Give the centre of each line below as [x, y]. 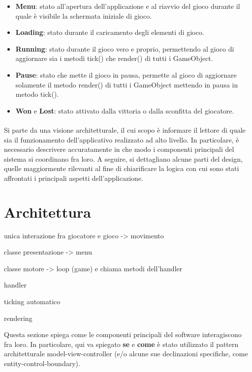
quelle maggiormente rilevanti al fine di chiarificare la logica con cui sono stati [122, 168]
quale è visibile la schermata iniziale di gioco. [84, 15]
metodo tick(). [37, 94]
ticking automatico [32, 301]
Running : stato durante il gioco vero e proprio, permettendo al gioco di [125, 48]
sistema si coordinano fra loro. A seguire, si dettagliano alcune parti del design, [123, 158]
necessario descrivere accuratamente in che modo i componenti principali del [119, 149]
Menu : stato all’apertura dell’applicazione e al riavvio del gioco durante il [128, 6]
